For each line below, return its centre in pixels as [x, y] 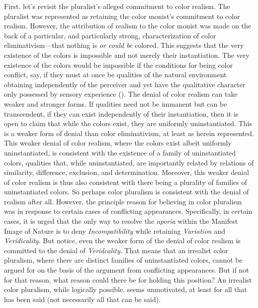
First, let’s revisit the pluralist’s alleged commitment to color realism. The [117, 6]
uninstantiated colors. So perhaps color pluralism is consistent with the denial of [127, 192]
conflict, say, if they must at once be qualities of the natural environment [115, 75]
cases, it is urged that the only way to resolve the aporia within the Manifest [121, 221]
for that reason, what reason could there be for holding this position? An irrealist [128, 279]
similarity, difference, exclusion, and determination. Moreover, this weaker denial [127, 172]
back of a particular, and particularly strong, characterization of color [110, 35]
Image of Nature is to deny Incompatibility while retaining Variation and [115, 231]
